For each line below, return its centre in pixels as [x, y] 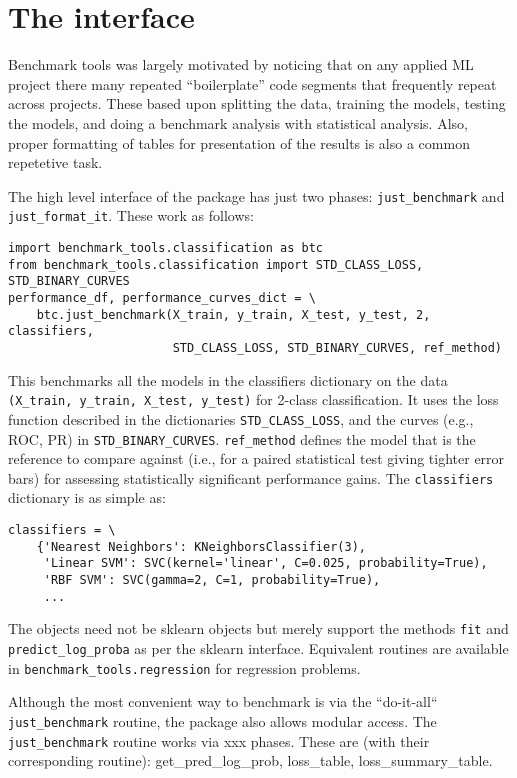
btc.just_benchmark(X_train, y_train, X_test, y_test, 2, [233, 314]
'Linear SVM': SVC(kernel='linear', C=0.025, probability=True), [265, 563]
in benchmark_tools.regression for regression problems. [184, 667]
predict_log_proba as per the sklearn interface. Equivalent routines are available [258, 647]
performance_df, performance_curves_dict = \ [162, 297]
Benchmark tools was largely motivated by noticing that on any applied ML [241, 64]
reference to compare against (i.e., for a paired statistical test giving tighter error [256, 458]
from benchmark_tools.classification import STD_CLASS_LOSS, [216, 264]
